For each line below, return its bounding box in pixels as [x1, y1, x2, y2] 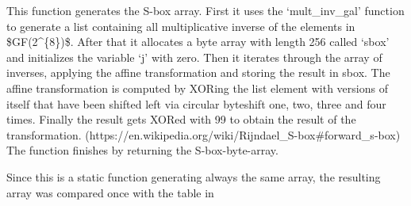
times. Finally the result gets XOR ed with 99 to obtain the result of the [6, 111, 356, 128]
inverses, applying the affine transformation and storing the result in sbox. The [6, 64, 390, 81]
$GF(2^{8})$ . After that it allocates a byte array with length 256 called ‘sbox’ [6, 33, 390, 50]
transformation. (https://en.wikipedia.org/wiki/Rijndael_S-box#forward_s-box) [6, 126, 401, 143]
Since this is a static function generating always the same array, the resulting [6, 168, 381, 185]
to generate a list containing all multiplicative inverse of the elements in [6, 17, 355, 34]
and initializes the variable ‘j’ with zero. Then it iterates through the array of [6, 48, 382, 65]
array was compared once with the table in [6, 184, 214, 200]
